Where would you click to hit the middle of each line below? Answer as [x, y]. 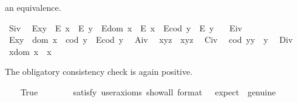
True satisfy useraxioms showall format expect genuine [148, 91]
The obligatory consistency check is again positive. [99, 72]
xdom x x [30, 51]
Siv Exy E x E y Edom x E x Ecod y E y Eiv [125, 27]
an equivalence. [33, 7]
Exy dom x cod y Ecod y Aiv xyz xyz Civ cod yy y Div [151, 40]
